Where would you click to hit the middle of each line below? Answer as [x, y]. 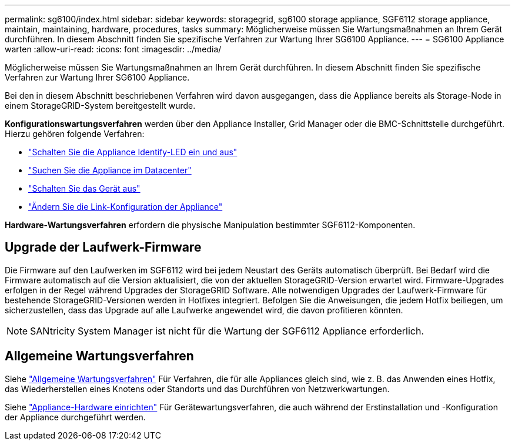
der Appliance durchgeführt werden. [75, 417]
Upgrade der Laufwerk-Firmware [103, 247]
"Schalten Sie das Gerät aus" [84, 188]
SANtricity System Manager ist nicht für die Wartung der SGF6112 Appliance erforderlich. [227, 331]
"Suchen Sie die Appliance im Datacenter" [110, 170]
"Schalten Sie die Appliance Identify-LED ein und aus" [133, 152]
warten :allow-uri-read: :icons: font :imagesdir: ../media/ [113, 49]
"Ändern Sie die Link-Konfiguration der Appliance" [126, 207]
